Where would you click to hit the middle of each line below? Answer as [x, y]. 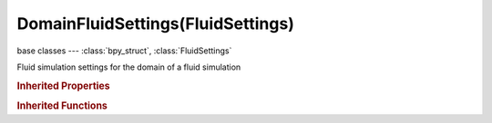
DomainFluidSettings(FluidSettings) [156, 24]
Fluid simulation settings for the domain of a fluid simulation [129, 67]
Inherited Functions [62, 106]
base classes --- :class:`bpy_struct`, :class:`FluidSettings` [124, 51]
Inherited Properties [64, 86]
